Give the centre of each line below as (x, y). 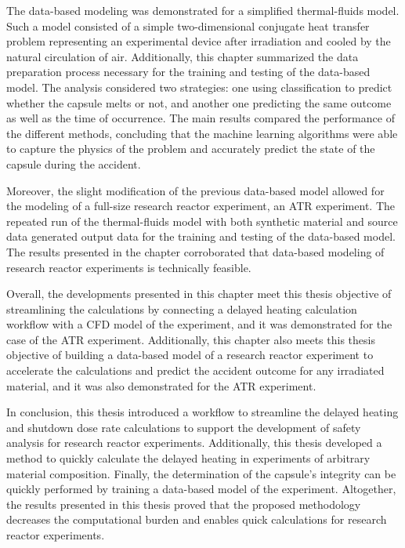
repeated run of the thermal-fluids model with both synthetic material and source (202, 221)
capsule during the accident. (74, 163)
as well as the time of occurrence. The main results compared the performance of (201, 118)
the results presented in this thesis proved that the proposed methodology (184, 504)
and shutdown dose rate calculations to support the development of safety (184, 427)
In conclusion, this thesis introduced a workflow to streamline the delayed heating (202, 412)
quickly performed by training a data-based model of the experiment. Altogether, (201, 489)
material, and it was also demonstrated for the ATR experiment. (161, 385)
